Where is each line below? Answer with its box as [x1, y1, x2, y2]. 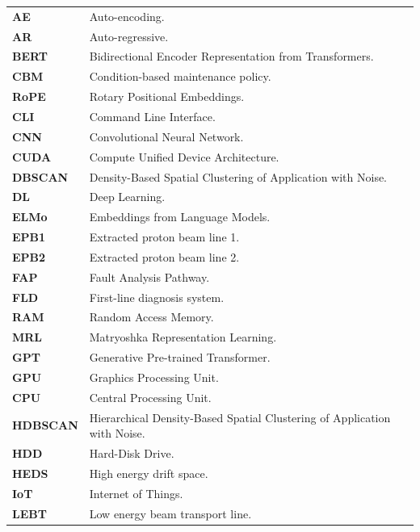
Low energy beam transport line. [89, 505, 252, 522]
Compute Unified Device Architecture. [89, 148, 279, 165]
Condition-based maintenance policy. [89, 68, 271, 85]
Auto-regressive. [89, 27, 169, 44]
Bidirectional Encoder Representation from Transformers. [89, 48, 374, 65]
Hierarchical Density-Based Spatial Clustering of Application [89, 408, 391, 425]
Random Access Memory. [89, 308, 214, 325]
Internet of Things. [89, 484, 183, 501]
